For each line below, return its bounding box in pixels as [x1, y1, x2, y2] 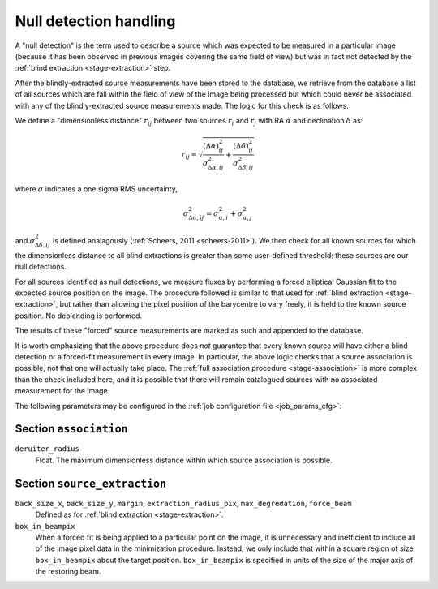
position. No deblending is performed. [15, 311, 142, 320]
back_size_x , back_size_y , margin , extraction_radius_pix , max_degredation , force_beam [15, 498, 352, 508]
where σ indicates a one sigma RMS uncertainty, [15, 183, 178, 194]
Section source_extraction [15, 476, 166, 490]
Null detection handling [15, 12, 176, 30]
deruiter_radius [15, 445, 80, 454]
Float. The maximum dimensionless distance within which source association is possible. [35, 455, 333, 465]
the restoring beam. [35, 566, 101, 576]
